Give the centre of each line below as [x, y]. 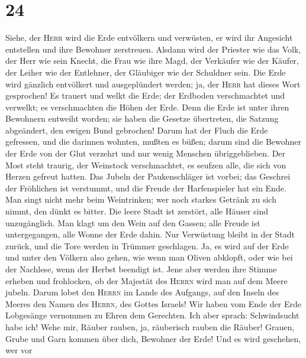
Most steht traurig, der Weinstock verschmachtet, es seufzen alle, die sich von [146, 165]
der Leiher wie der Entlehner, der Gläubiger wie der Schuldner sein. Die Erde [146, 72]
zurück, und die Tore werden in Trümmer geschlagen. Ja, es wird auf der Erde [147, 245]
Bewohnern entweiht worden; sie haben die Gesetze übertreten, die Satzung [142, 118]
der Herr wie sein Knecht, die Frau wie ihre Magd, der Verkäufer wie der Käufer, [152, 61]
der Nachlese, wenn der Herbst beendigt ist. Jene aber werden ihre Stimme [141, 269]
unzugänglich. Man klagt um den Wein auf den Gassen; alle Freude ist [133, 222]
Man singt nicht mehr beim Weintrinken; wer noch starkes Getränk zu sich [141, 199]
